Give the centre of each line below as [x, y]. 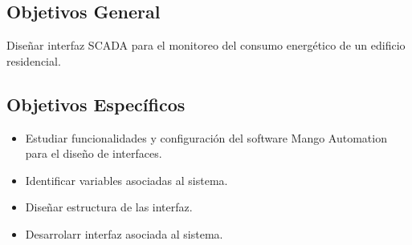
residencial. [34, 60]
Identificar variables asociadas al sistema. [126, 180]
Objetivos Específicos [96, 104]
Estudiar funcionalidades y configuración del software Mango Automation [206, 137]
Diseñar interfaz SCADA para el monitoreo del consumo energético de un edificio [206, 45]
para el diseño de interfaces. [94, 153]
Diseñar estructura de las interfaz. [109, 207]
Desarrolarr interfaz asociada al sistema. [124, 233]
